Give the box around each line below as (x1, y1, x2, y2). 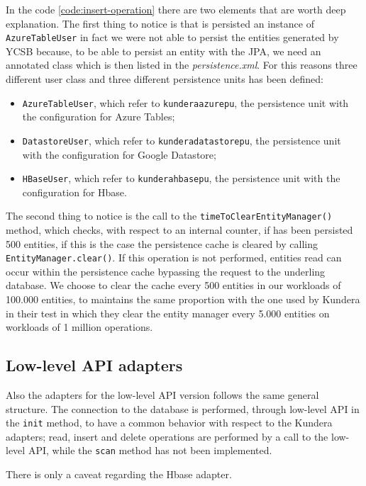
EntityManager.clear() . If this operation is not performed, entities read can (6, 250, 342, 265)
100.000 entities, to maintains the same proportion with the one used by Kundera (6, 292, 360, 307)
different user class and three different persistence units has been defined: (6, 72, 323, 86)
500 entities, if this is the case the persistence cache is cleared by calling (6, 236, 318, 251)
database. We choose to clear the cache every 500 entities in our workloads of (6, 278, 341, 293)
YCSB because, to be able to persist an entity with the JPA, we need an (6, 43, 321, 58)
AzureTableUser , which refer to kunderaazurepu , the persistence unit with (22, 95, 349, 110)
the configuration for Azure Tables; (22, 109, 175, 124)
